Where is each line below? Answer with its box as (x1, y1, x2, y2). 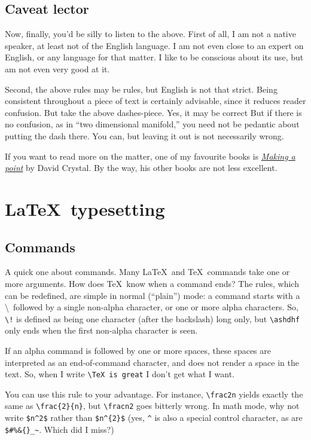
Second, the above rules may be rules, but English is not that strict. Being (5, 82, 278, 95)
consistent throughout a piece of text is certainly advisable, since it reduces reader (5, 94, 306, 107)
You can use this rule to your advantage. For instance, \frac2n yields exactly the (5, 387, 303, 400)
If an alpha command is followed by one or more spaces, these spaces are (5, 344, 272, 356)
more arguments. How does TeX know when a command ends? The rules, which (5, 277, 299, 289)
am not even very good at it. (5, 62, 110, 75)
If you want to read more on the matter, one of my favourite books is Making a (5, 149, 295, 162)
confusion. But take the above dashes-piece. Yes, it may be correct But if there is (5, 106, 302, 118)
